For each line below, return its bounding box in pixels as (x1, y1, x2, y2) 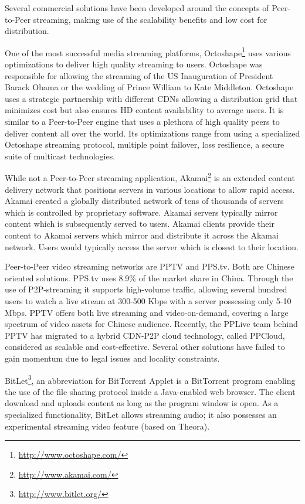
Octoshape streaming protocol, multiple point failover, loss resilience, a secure (5, 138, 284, 151)
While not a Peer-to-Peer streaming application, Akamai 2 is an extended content (5, 170, 295, 184)
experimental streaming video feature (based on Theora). (5, 420, 210, 432)
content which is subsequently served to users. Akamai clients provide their (5, 217, 274, 230)
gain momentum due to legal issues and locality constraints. (5, 352, 220, 364)
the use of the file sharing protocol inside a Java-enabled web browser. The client (5, 385, 296, 397)
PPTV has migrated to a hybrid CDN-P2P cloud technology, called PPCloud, (5, 329, 285, 341)
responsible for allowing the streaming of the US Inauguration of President (5, 69, 273, 81)
